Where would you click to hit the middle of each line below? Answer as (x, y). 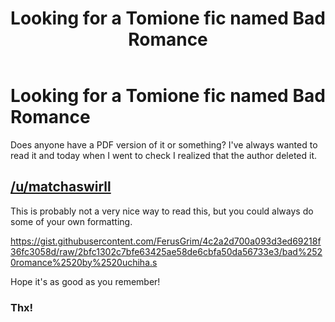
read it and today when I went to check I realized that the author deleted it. (163, 155)
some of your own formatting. (71, 221)
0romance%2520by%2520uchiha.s (84, 262)
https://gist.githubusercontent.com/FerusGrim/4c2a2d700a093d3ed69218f (166, 241)
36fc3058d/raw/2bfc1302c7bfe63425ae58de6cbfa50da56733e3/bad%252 (166, 251)
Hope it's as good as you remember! (85, 281)
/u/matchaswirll (61, 187)
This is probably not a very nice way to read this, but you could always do (162, 211)
